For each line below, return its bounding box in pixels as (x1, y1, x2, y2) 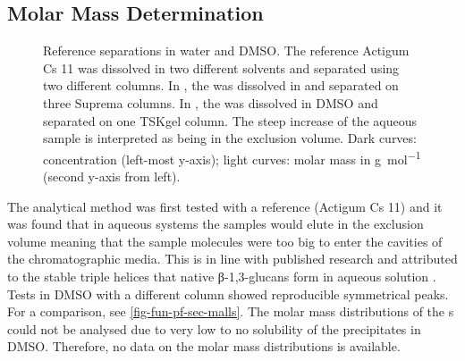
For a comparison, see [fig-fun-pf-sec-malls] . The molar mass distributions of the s (7, 302, 454, 321)
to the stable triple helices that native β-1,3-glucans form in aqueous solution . (7, 266, 436, 285)
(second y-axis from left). (43, 167, 181, 186)
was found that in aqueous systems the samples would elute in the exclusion (7, 214, 424, 233)
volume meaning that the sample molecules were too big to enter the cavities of (7, 231, 443, 250)
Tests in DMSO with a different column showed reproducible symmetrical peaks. (7, 284, 449, 303)
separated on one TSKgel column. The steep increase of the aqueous (43, 111, 418, 130)
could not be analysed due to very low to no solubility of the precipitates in (7, 319, 421, 338)
